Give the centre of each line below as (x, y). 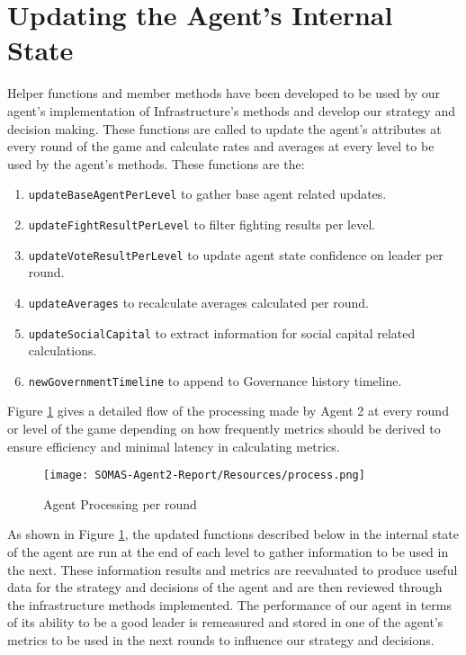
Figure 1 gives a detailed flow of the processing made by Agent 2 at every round (228, 411)
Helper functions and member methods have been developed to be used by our (224, 93)
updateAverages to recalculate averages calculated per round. (198, 302)
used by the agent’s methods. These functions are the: (156, 163)
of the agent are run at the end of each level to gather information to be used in (228, 552)
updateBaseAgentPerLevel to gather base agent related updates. (207, 194)
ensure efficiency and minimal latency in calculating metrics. (174, 446)
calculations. (63, 350)
